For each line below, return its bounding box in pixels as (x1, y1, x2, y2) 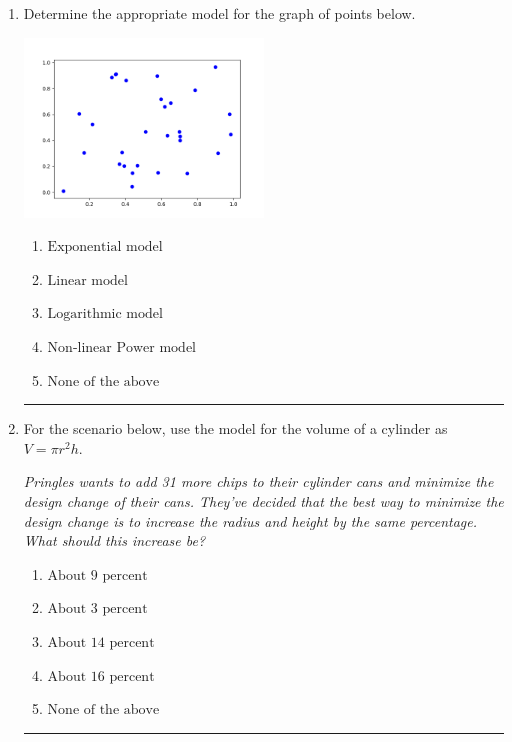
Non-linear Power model (47, 341, 197, 356)
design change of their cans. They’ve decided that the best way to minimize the (23, 491, 504, 511)
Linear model (47, 273, 128, 288)
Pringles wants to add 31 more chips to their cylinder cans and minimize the (23, 471, 494, 492)
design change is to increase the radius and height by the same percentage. (23, 510, 477, 531)
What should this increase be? (23, 530, 206, 551)
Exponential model (47, 240, 163, 255)
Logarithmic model (47, 307, 163, 322)
